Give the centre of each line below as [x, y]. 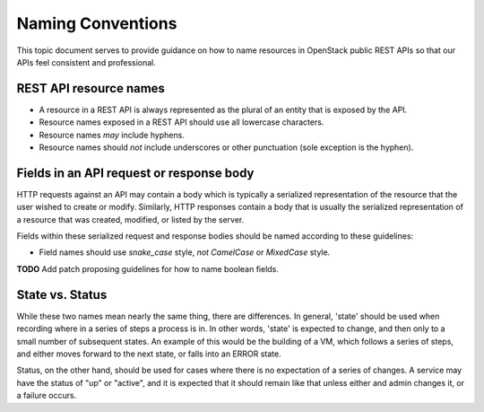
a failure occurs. [47, 396]
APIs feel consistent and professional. [86, 62]
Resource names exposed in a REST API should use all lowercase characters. [181, 122]
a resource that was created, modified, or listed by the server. [130, 219]
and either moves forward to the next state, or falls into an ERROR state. [149, 354]
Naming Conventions [97, 23]
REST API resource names [91, 88]
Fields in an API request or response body [135, 173]
